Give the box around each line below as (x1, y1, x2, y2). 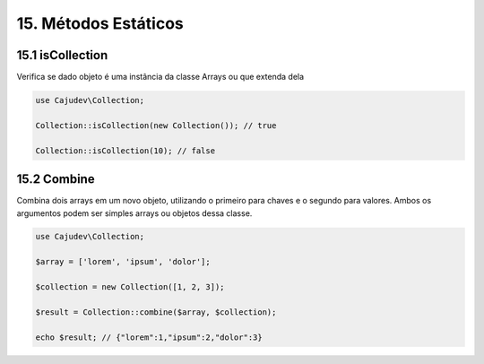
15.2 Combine (16, 171, 95, 187)
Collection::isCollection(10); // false (35, 145, 215, 156)
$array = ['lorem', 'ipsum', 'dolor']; (35, 256, 211, 267)
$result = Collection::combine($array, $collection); (35, 307, 277, 317)
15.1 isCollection (16, 48, 108, 63)
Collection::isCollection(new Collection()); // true (35, 120, 277, 130)
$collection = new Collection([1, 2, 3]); (35, 282, 225, 292)
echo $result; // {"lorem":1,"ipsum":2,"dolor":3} (35, 332, 264, 342)
